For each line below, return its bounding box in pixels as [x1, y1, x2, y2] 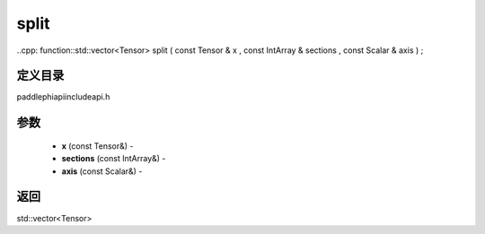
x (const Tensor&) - [61, 140, 134, 152]
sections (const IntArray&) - [61, 153, 166, 164]
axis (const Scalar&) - [61, 166, 143, 177]
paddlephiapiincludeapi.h [16, 91, 110, 102]
